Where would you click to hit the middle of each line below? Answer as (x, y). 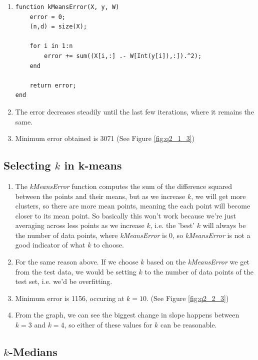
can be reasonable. (188, 325)
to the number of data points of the (199, 271)
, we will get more (218, 196)
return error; (53, 85)
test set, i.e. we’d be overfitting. (64, 281)
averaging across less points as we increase (80, 225)
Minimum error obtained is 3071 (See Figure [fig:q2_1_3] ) (105, 138)
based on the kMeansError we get (198, 262)
